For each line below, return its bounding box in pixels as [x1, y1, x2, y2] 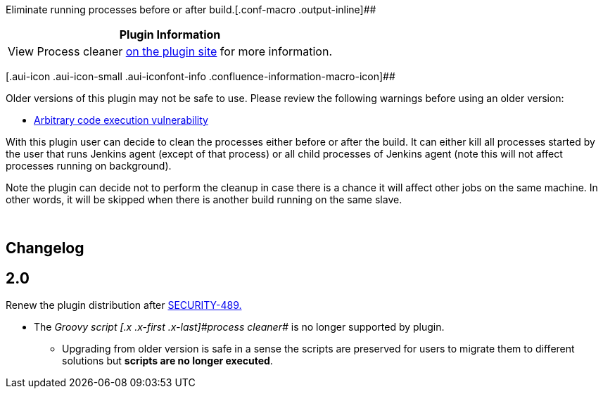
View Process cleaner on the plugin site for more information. [8, 44, 333, 58]
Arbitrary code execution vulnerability [34, 114, 208, 126]
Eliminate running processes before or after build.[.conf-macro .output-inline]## [6, 4, 376, 15]
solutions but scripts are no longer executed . [62, 355, 273, 367]
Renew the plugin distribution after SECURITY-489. [6, 299, 242, 312]
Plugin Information [119, 27, 221, 42]
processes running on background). [6, 160, 172, 172]
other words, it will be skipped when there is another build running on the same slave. [6, 193, 402, 205]
